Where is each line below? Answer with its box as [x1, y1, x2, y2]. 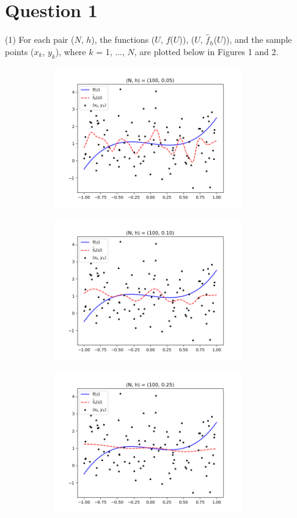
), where [55, 45, 86, 58]
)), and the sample [222, 33, 292, 46]
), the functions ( [91, 33, 155, 46]
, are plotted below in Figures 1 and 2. [134, 45, 279, 58]
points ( [5, 45, 34, 58]
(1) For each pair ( [5, 33, 75, 46]
